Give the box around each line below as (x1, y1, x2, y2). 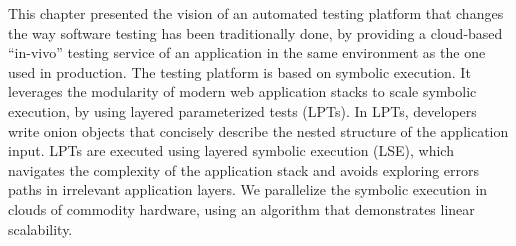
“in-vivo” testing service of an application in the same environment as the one (8, 42, 486, 63)
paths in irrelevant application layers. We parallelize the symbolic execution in (8, 179, 488, 200)
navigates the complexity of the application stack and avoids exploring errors (8, 159, 480, 180)
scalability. (8, 218, 73, 239)
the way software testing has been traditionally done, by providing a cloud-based (8, 22, 503, 43)
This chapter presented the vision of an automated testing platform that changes (8, 3, 504, 23)
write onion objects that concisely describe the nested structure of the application (8, 120, 509, 141)
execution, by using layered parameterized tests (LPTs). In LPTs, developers (8, 100, 477, 121)
